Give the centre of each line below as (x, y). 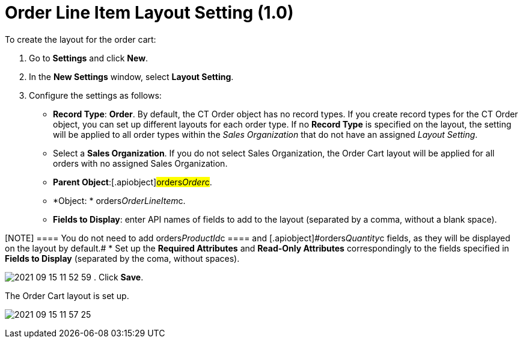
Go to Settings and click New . (89, 58)
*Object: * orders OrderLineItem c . (119, 200)
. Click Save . (118, 277)
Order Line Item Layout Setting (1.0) (149, 13)
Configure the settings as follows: (95, 95)
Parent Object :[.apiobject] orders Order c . (133, 182)
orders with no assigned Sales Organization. (140, 163)
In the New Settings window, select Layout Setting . (131, 76)
